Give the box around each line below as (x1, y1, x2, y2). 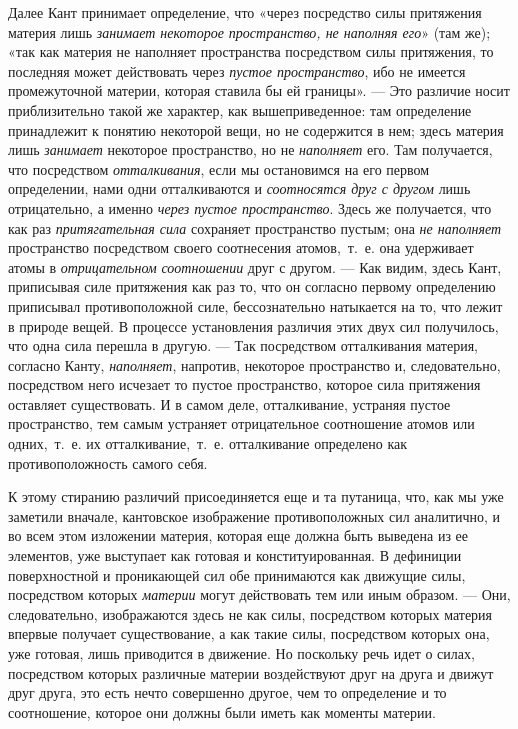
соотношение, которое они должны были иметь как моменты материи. (8, 701, 436, 722)
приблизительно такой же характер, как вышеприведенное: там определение (8, 99, 472, 120)
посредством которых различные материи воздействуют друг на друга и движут (8, 662, 494, 683)
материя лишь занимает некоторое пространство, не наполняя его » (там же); (8, 21, 491, 42)
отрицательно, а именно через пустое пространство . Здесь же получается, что (8, 197, 492, 218)
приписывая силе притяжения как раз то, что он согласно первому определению (8, 276, 496, 297)
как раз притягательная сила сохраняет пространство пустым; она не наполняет (8, 217, 502, 238)
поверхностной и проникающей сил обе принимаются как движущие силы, (8, 564, 466, 585)
